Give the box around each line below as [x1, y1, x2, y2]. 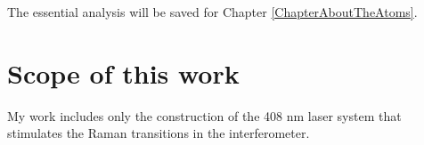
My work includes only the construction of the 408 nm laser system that [7, 106, 402, 125]
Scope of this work [7, 54, 240, 91]
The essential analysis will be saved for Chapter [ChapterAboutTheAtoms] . [7, 3, 418, 20]
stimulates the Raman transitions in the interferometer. [7, 124, 310, 142]
